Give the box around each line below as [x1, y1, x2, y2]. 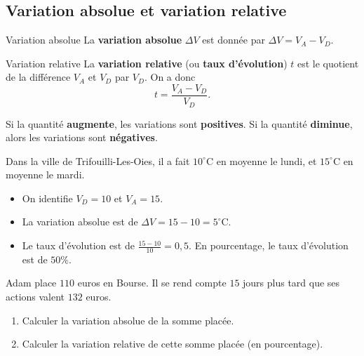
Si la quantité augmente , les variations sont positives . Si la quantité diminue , [6, 116, 353, 131]
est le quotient [297, 55, 359, 70]
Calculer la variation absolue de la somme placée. [22, 312, 234, 327]
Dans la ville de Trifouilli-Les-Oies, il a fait [6, 153, 190, 168]
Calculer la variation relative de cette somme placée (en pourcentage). [22, 336, 323, 351]
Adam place [6, 275, 57, 290]
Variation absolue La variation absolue [6, 32, 182, 47]
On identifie [22, 190, 73, 205]
